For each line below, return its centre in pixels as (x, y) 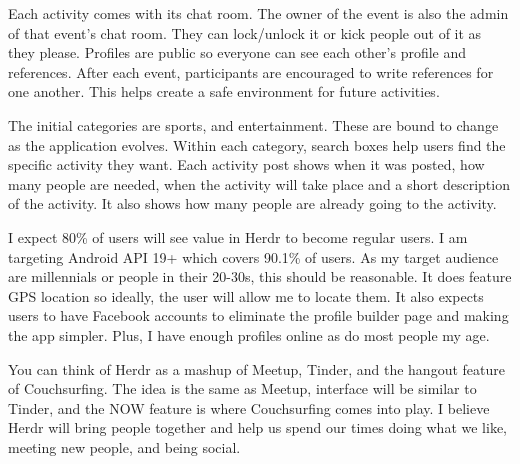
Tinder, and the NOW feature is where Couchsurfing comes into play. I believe (249, 407)
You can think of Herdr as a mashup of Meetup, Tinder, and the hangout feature (256, 368)
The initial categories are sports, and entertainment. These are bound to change (253, 124)
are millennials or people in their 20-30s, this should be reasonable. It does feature (260, 276)
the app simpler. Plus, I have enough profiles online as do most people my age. (249, 334)
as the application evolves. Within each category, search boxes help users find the (257, 144)
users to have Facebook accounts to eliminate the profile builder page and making (258, 315)
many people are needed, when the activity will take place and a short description (259, 183)
